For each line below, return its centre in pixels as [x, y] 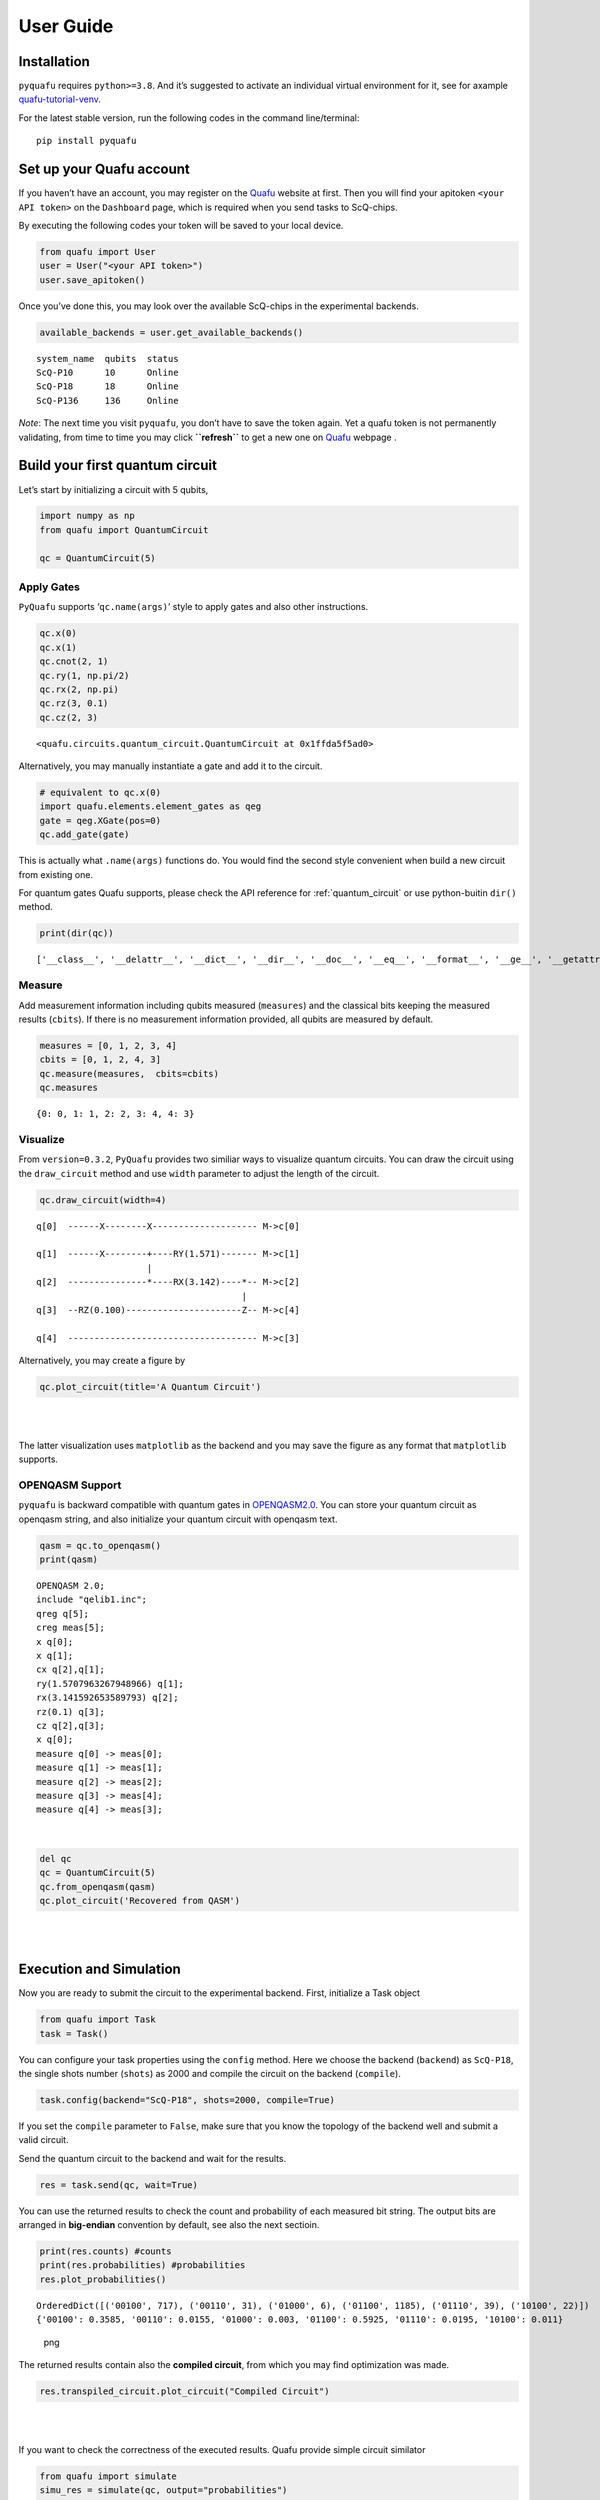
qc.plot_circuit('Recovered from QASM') [139, 1900]
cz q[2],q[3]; [70, 1725]
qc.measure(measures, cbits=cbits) [129, 1073]
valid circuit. [43, 2140]
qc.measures [69, 1088]
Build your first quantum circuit [117, 465]
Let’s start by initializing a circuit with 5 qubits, [113, 489]
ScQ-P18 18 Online [107, 386]
